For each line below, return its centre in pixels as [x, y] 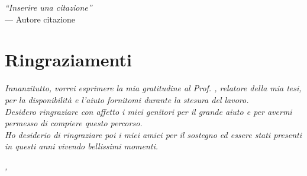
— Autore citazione [40, 19]
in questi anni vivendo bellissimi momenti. [82, 146]
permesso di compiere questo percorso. [74, 123]
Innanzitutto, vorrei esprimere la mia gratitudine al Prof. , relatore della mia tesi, [153, 88]
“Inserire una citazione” [49, 7]
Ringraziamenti [68, 60]
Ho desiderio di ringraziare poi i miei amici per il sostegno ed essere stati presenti [153, 134]
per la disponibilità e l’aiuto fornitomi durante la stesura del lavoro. [127, 99]
